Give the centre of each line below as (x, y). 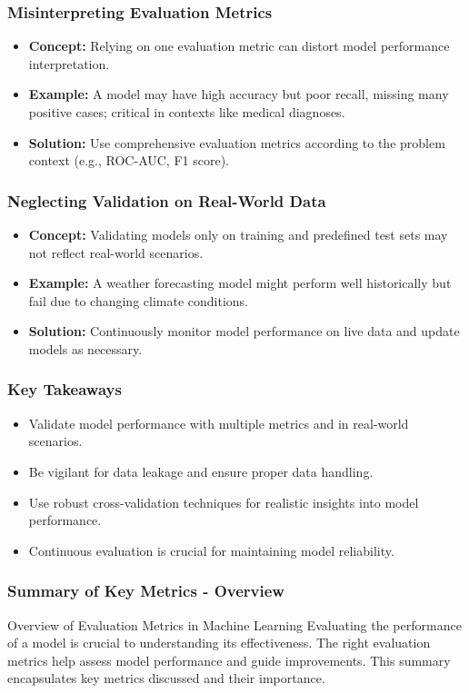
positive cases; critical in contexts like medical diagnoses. (187, 112)
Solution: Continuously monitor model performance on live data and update (244, 331)
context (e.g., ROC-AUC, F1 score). (129, 160)
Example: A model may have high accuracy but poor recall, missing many (239, 94)
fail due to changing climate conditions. (139, 300)
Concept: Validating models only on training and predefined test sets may (238, 234)
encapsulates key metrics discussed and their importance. (166, 678)
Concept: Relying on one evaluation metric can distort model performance (239, 46)
